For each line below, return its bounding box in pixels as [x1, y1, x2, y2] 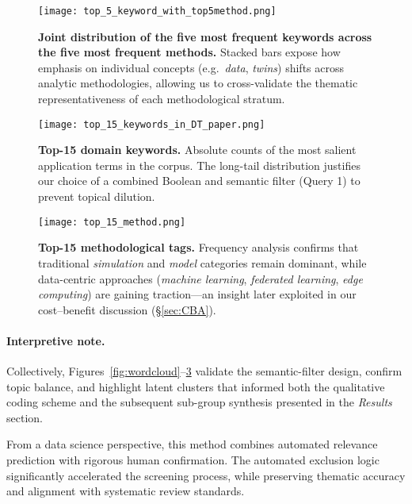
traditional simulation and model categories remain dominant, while [38, 254, 367, 271]
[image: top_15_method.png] [38, 216, 186, 228]
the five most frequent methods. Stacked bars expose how [38, 44, 341, 60]
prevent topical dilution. [38, 188, 155, 205]
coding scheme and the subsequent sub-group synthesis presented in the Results [6, 394, 392, 410]
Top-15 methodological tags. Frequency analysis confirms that [38, 239, 359, 256]
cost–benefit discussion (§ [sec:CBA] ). [38, 301, 216, 317]
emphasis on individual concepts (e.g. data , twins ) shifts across [38, 59, 345, 75]
